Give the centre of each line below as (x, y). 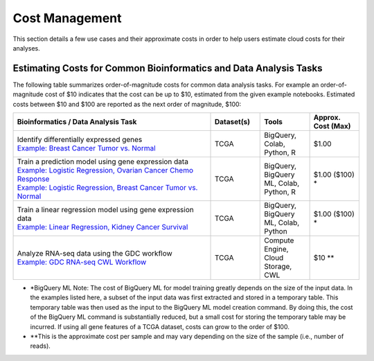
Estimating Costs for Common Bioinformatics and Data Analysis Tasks (168, 68)
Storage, (278, 267)
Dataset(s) (232, 122)
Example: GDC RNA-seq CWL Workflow (82, 262)
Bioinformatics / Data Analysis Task (77, 122)
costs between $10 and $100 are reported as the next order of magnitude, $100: (127, 104)
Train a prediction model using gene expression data (103, 161)
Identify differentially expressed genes (80, 140)
